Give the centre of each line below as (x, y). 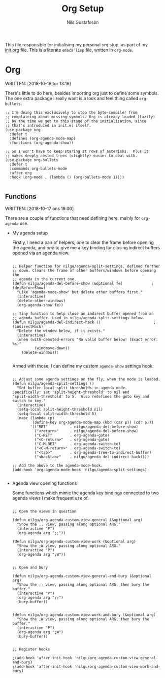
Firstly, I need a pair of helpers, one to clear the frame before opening (83, 242)
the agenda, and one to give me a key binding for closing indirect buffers (86, 247)
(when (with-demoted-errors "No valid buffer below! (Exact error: (88, 339)
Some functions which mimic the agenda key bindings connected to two (85, 493)
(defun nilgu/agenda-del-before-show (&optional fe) (67, 283)
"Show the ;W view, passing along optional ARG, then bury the (83, 619)
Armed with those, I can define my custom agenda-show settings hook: (83, 366)
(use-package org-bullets (32, 160)
